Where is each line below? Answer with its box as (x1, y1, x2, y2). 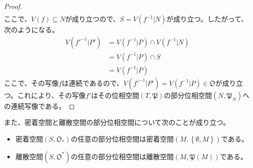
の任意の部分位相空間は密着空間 (71, 133, 174, 144)
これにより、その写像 (17, 90, 86, 100)
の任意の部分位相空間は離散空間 (71, 151, 174, 161)
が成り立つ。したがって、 (166, 14, 248, 24)
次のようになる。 (4, 24, 59, 35)
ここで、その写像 (4, 77, 59, 88)
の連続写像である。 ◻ (4, 100, 75, 111)
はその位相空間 (91, 90, 139, 100)
